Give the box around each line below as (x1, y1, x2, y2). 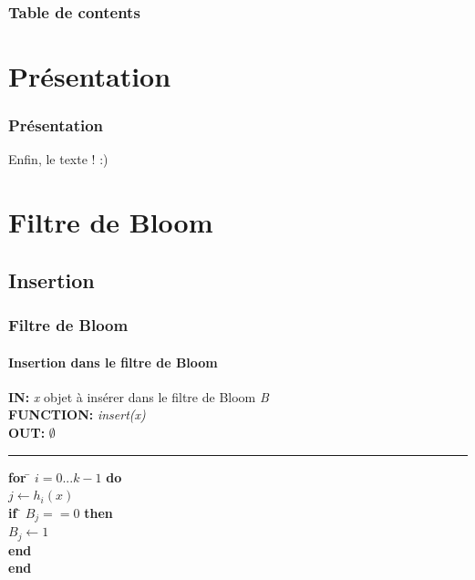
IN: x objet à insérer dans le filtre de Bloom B (8, 387, 269, 406)
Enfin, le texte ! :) (8, 150, 108, 169)
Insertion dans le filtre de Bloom (8, 352, 218, 371)
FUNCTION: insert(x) (8, 405, 146, 424)
